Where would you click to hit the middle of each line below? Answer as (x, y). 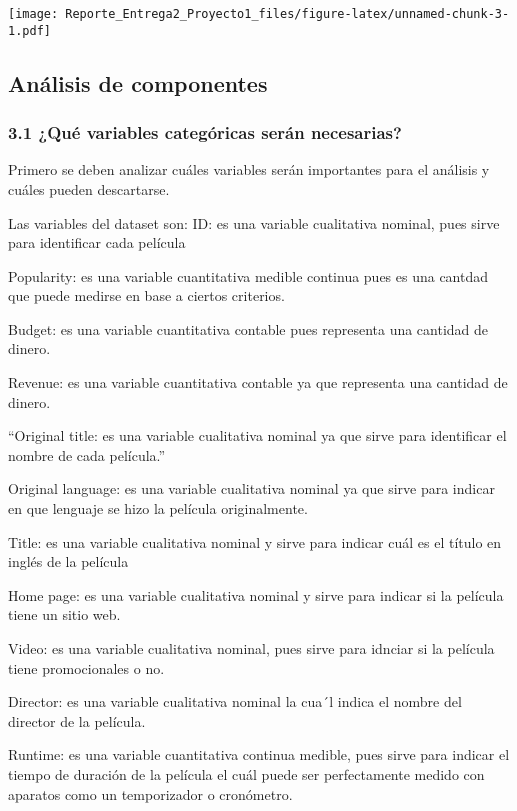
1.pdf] (29, 30)
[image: (33, 14)
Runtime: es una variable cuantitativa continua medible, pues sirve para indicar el (259, 754)
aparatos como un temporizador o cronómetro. (150, 793)
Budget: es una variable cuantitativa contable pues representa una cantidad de (248, 328)
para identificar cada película (97, 242)
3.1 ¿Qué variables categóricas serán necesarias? (205, 132)
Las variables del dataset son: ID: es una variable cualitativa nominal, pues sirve (254, 222)
